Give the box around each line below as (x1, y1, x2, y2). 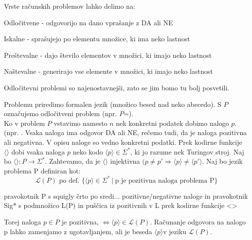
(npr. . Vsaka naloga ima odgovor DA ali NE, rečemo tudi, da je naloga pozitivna (4, 127, 247, 137)
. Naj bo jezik (202, 156, 243, 166)
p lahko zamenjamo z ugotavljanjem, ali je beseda (4, 226, 152, 236)
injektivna (110, 156, 140, 166)
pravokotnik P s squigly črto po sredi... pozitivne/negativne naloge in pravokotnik (4, 190, 248, 201)
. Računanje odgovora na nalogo (150, 217, 246, 226)
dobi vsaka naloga (11, 146, 65, 156)
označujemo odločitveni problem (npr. (4, 108, 117, 119)
